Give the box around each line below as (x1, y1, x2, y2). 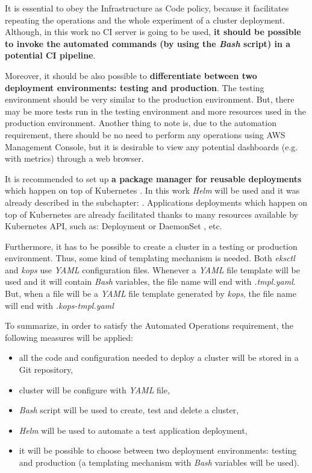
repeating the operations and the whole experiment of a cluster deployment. (5, 13, 285, 26)
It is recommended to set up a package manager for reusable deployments (5, 172, 302, 185)
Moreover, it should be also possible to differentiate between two (5, 69, 257, 81)
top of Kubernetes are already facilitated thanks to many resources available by (5, 208, 299, 220)
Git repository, (19, 363, 73, 376)
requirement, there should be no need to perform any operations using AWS (5, 128, 285, 141)
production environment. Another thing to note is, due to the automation (5, 116, 276, 129)
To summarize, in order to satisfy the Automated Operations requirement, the (5, 319, 293, 332)
